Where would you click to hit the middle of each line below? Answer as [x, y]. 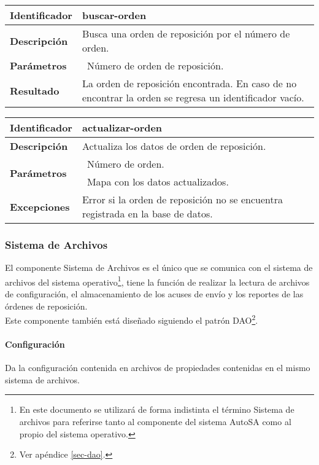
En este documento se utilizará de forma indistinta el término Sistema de [157, 409]
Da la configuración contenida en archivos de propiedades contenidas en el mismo [158, 368]
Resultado [35, 90]
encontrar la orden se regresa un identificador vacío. [193, 97]
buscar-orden [114, 15]
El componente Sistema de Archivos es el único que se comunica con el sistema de [159, 268]
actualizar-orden [122, 127]
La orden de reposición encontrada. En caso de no [189, 83]
